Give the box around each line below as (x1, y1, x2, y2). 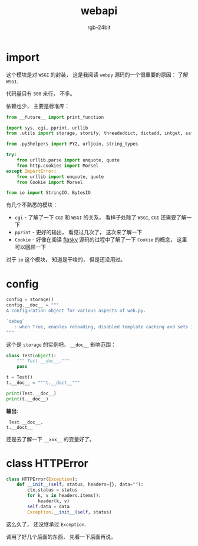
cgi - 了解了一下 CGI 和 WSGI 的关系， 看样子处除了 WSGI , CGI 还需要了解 (14, 214, 187, 221)
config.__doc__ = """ (6, 302, 60, 308)
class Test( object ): (6, 353, 57, 358)
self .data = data (27, 503, 70, 509)
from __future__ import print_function (6, 114, 104, 120)
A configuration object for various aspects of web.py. (6, 308, 146, 314)
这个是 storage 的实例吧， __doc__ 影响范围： (6, 341, 116, 348)
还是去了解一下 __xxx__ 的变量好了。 (6, 435, 95, 442)
